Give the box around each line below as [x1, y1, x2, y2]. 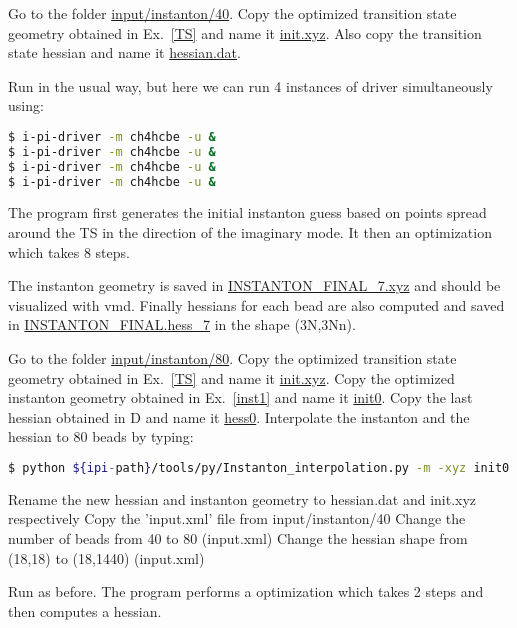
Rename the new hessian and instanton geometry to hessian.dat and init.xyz [8, 488, 477, 509]
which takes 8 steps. [8, 241, 130, 262]
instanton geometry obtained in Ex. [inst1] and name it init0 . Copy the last [8, 387, 473, 408]
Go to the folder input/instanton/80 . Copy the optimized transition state [8, 348, 457, 369]
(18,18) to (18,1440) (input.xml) [8, 547, 205, 568]
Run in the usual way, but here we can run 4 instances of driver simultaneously [8, 75, 493, 96]
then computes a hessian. [8, 600, 162, 621]
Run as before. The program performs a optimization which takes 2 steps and [8, 581, 484, 602]
